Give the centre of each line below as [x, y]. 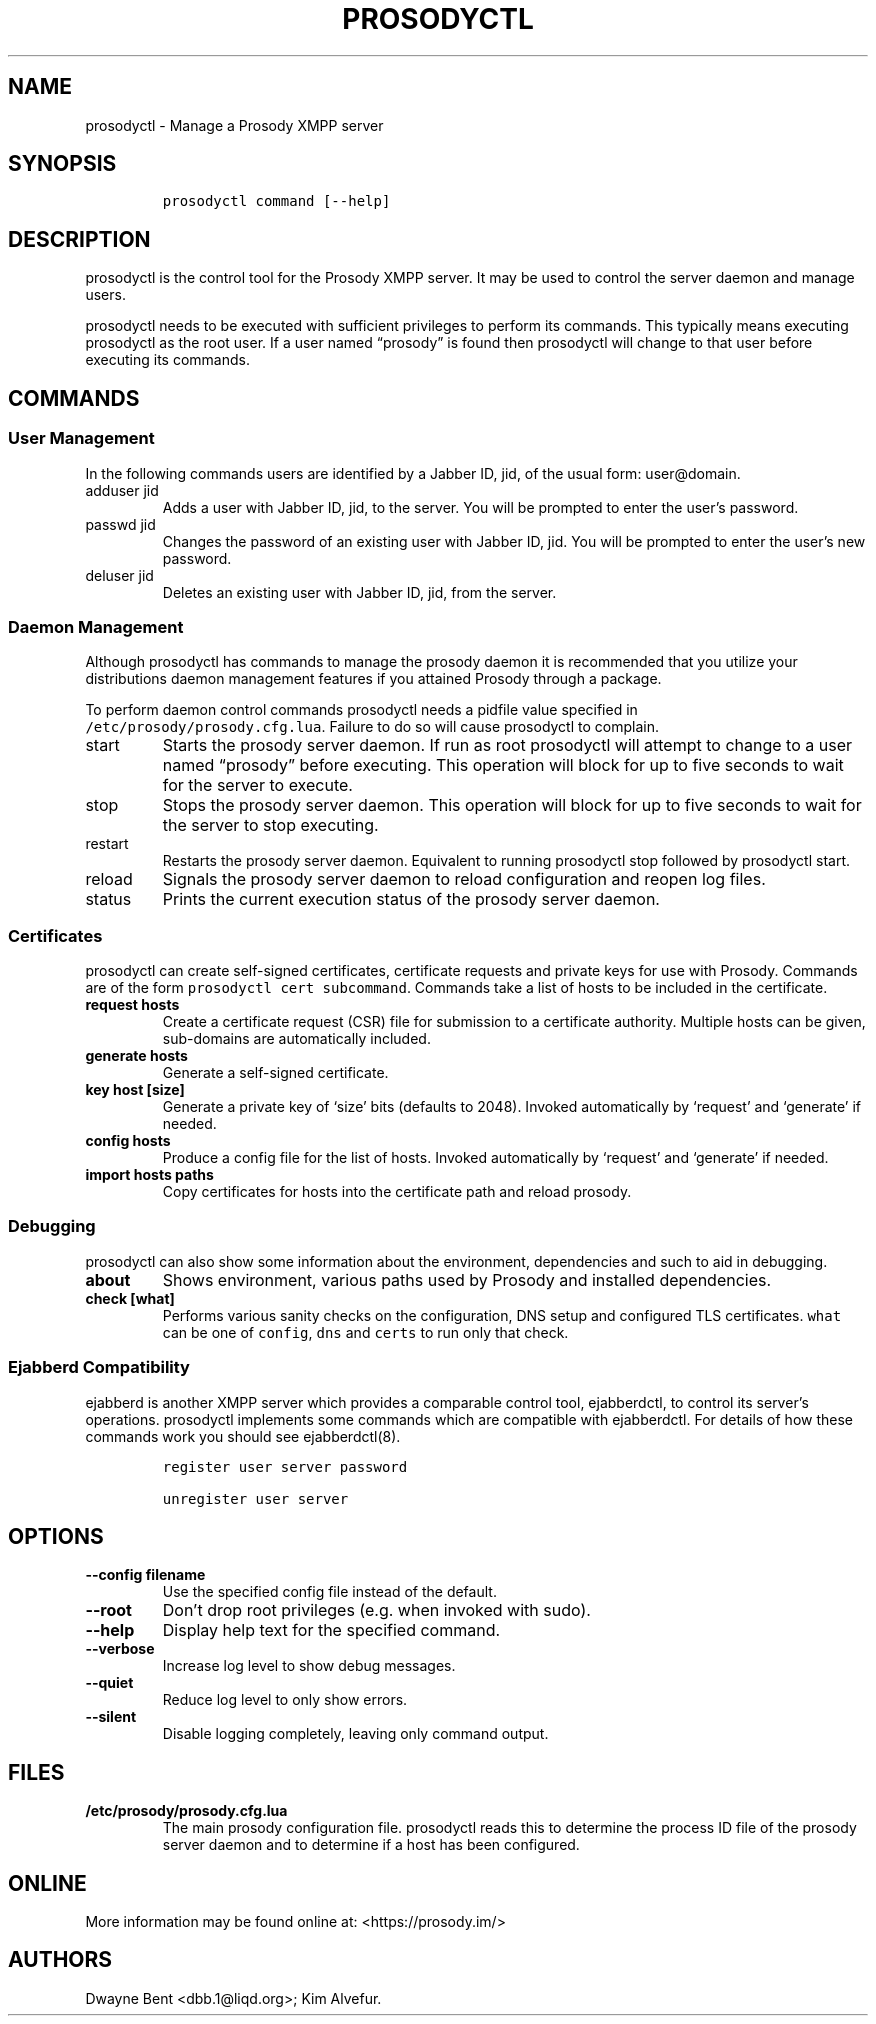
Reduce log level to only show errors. [285, 1700]
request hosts [132, 1004]
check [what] [130, 1298]
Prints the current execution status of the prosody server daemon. [411, 899]
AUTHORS [60, 1960]
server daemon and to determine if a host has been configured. [371, 1845]
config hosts [128, 1140]
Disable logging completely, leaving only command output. [355, 1734]
